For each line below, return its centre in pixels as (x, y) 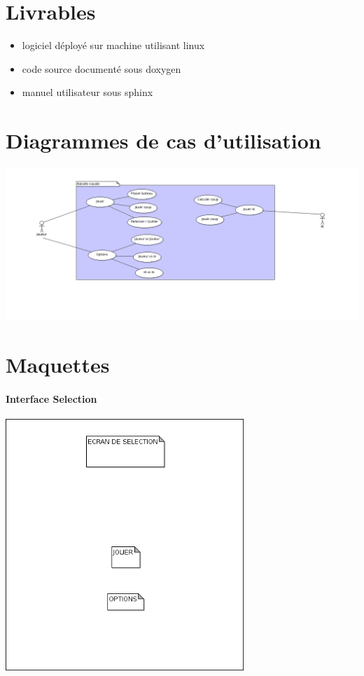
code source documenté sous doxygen (101, 68)
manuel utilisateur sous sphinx (87, 92)
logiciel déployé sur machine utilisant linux (113, 45)
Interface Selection (51, 399)
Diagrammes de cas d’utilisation (163, 140)
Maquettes (58, 365)
